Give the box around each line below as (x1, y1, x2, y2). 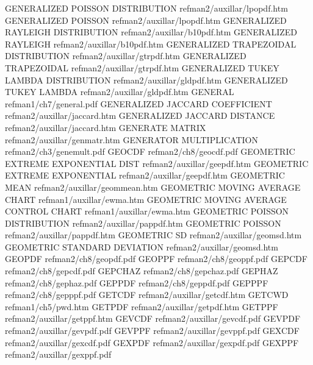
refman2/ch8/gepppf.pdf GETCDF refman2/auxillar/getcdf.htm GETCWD (5, 288, 289, 301)
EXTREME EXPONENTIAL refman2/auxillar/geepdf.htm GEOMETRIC (5, 169, 285, 182)
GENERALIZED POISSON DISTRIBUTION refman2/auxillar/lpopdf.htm (5, 2, 288, 14)
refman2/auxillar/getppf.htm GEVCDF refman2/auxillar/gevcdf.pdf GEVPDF (5, 312, 301, 325)
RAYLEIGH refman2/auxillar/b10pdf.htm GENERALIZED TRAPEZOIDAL (5, 37, 297, 50)
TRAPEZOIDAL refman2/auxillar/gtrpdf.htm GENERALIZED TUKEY (5, 61, 279, 74)
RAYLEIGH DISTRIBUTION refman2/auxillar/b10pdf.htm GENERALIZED (5, 26, 298, 38)
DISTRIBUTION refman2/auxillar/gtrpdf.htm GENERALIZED (5, 49, 246, 62)
